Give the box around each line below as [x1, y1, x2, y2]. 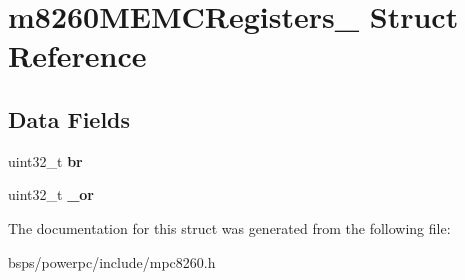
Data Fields [8, 103, 131, 134]
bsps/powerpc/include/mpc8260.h [8, 251, 216, 272]
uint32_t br [8, 150, 83, 171]
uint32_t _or [8, 184, 94, 205]
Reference [8, 35, 147, 76]
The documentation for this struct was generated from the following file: [8, 217, 451, 238]
